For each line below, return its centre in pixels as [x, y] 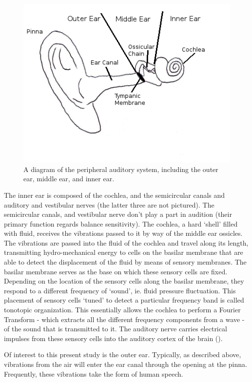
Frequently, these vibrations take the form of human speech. [94, 373]
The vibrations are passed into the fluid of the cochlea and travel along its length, [126, 242]
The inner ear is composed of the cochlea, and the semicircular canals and [115, 195]
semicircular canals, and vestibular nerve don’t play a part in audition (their [118, 214]
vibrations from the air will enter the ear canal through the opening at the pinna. [126, 364]
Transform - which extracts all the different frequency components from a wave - [124, 319]
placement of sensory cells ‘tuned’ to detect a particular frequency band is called [124, 300]
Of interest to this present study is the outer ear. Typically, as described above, [123, 354]
